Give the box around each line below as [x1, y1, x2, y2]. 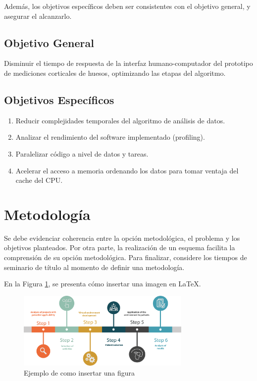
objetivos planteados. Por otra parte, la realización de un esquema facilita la [4, 242, 235, 253]
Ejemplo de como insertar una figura [24, 367, 135, 378]
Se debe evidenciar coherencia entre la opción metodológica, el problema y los [4, 232, 240, 243]
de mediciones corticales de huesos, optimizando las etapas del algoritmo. [4, 67, 226, 78]
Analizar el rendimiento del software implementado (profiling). [15, 132, 205, 142]
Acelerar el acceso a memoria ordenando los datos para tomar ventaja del [15, 165, 239, 175]
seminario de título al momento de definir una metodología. [4, 262, 185, 272]
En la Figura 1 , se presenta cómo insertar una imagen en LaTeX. [4, 278, 201, 289]
